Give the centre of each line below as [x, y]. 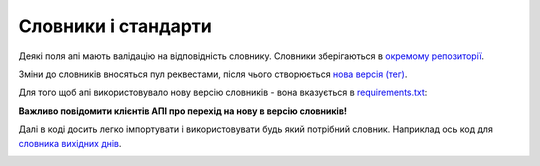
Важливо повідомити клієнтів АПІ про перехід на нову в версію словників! [182, 111]
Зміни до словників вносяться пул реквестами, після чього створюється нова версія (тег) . [213, 74]
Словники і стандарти [115, 26]
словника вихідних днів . [70, 143]
